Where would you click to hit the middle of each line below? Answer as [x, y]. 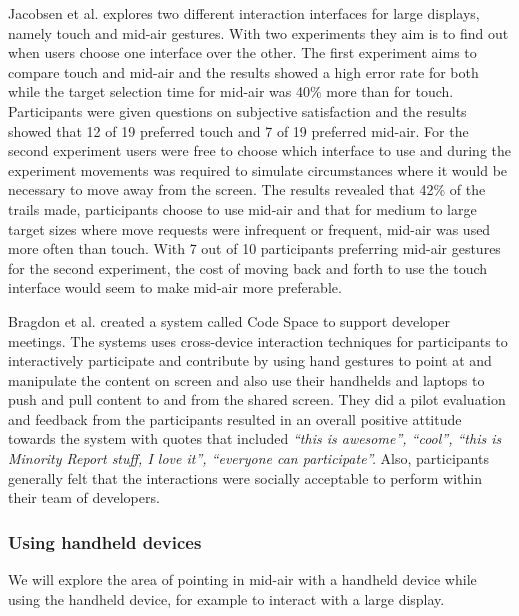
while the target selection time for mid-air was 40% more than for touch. [231, 91]
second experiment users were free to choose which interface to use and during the [260, 150]
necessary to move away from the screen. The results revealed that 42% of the [247, 189]
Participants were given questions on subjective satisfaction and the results [237, 110]
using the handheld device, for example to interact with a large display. [226, 598]
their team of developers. [84, 497]
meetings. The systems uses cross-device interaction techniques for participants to [258, 340]
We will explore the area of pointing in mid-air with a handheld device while [242, 579]
